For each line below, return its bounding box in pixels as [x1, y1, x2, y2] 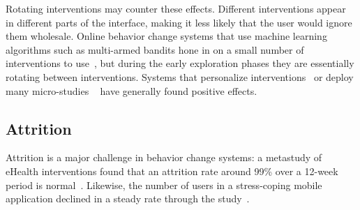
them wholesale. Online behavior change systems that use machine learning [6, 29, 327, 43]
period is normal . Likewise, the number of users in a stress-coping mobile [6, 177, 322, 192]
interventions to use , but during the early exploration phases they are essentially [6, 56, 354, 70]
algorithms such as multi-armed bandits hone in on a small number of [6, 42, 304, 57]
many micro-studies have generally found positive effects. [6, 83, 257, 98]
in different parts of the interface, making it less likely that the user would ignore [6, 15, 352, 29]
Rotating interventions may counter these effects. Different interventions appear [6, 1, 346, 15]
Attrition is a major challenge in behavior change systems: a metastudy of [6, 150, 322, 165]
